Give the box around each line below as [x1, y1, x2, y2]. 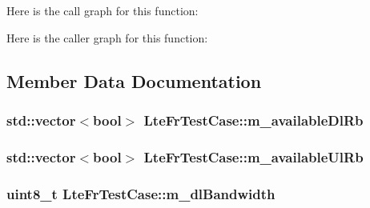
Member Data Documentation [6, 68, 262, 93]
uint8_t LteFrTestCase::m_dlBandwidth [6, 183, 275, 203]
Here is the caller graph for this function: [6, 29, 208, 46]
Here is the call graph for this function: [6, 2, 199, 18]
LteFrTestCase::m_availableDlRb [143, 110, 364, 130]
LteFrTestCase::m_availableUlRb [143, 146, 364, 166]
